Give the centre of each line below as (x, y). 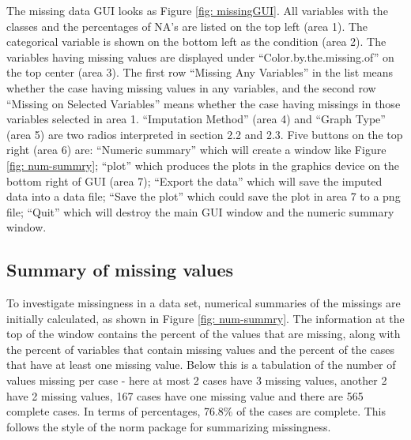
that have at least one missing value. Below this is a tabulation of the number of (201, 365)
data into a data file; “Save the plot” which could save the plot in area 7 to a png (204, 196)
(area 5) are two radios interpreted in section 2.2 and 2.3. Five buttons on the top (205, 134)
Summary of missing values (120, 270)
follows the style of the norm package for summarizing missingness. (169, 426)
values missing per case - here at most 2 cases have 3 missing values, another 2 (197, 380)
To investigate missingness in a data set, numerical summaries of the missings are (204, 303)
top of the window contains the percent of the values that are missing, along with (204, 334)
